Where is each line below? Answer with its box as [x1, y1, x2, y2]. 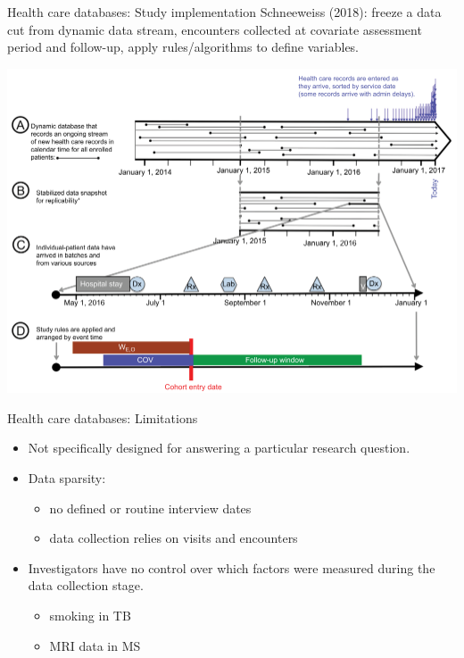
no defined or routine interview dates [49, 498, 252, 517]
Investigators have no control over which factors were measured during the [28, 558, 435, 577]
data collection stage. [28, 576, 144, 595]
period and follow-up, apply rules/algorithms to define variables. [7, 37, 360, 56]
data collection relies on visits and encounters [49, 529, 298, 547]
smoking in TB [49, 606, 131, 625]
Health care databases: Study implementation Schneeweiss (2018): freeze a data [7, 3, 442, 21]
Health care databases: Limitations [7, 408, 198, 427]
